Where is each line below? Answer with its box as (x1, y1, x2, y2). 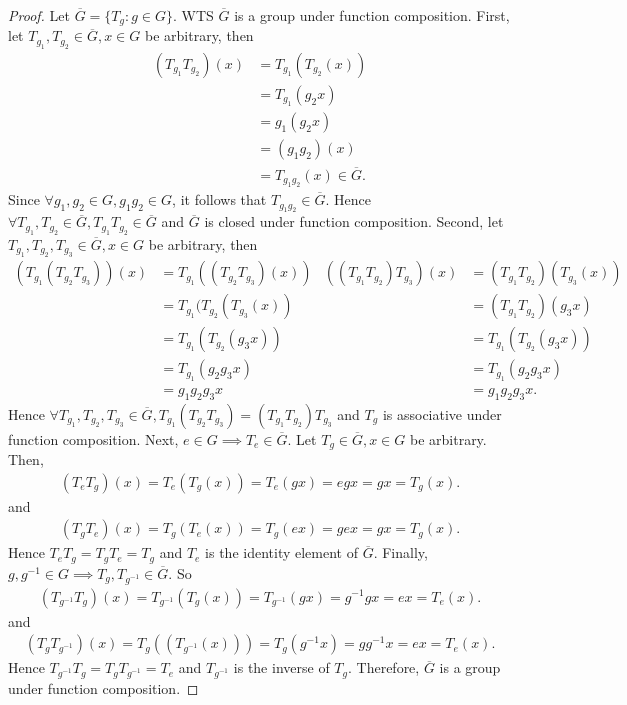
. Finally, (373, 542, 428, 563)
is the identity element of (205, 542, 358, 563)
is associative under (382, 403, 502, 424)
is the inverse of (233, 657, 330, 678)
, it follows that (172, 189, 267, 210)
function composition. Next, (8, 428, 179, 449)
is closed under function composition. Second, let (204, 211, 504, 232)
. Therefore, (347, 657, 420, 678)
